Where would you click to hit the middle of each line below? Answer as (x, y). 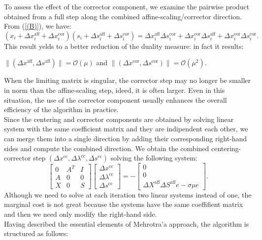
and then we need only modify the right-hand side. (81, 214)
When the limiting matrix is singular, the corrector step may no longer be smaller (128, 80)
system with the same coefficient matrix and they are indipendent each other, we (126, 129)
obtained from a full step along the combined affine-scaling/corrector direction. (123, 16)
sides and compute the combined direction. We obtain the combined (107, 148)
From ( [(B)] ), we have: (38, 26)
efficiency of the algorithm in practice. (61, 109)
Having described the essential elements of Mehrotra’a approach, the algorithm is (127, 223)
